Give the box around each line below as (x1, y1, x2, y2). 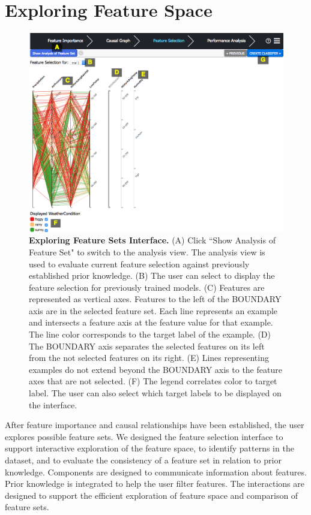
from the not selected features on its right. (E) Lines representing (29, 351, 269, 364)
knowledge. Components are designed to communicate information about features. (5, 465, 307, 478)
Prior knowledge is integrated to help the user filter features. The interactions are (5, 477, 304, 490)
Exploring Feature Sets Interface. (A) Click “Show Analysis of (29, 234, 276, 246)
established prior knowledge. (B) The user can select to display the (29, 269, 275, 282)
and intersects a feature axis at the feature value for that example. (29, 316, 273, 329)
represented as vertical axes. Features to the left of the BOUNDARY (29, 293, 282, 305)
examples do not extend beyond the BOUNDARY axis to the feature (29, 363, 282, 375)
